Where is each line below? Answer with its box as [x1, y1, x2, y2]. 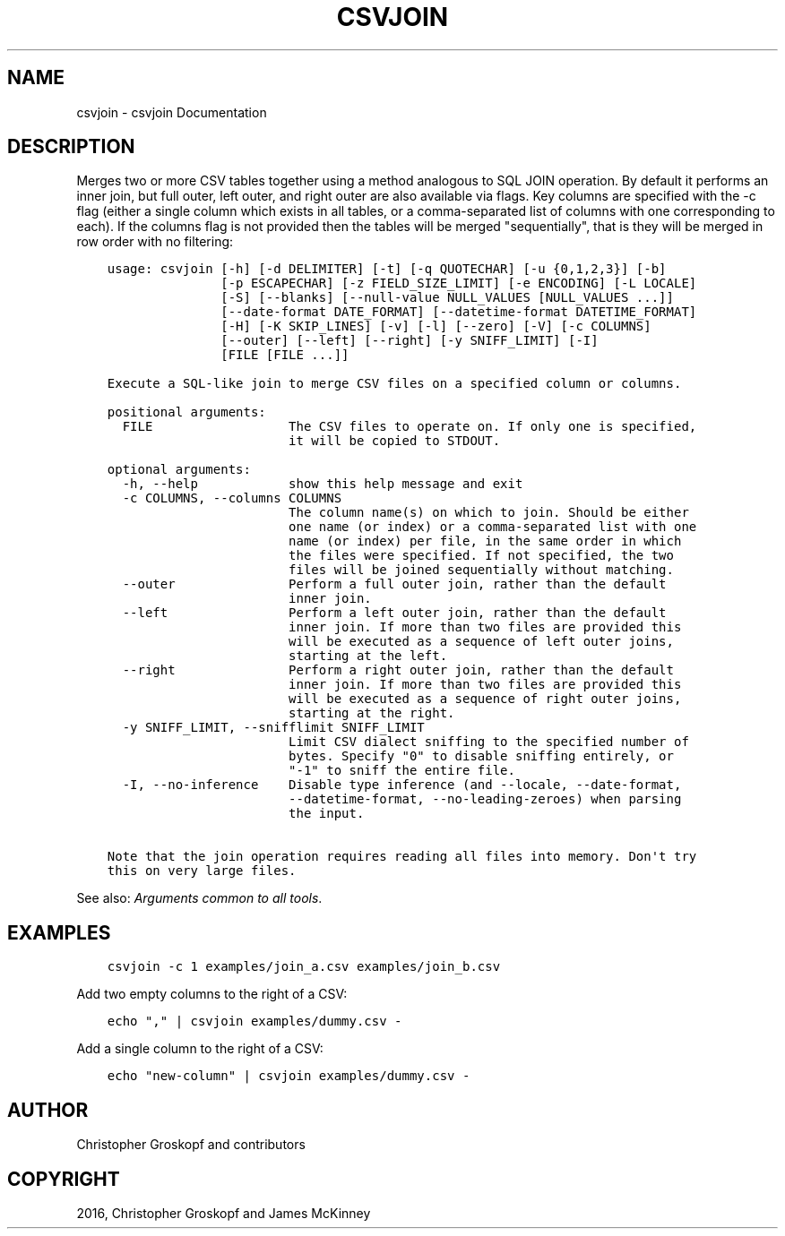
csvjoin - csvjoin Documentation [76, 104, 267, 120]
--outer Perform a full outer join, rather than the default [122, 577, 667, 592]
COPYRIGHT [7, 1167, 120, 1190]
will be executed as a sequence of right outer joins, [289, 691, 682, 707]
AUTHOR [7, 1098, 89, 1121]
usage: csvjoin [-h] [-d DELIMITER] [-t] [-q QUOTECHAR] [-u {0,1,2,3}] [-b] [107, 262, 667, 277]
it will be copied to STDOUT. [289, 433, 501, 449]
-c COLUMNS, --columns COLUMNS [122, 491, 342, 506]
